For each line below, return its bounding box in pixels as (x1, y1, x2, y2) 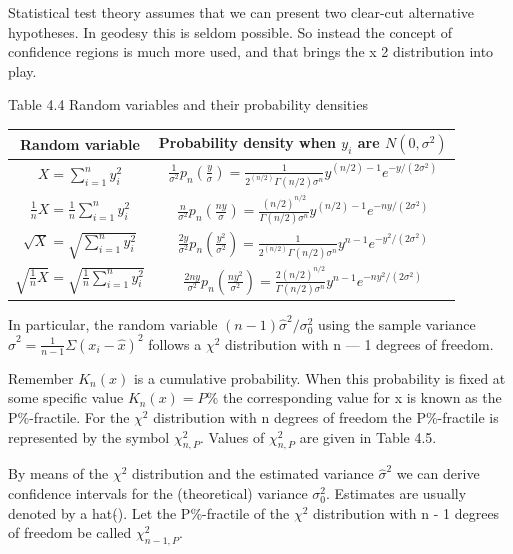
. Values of (200, 426, 265, 447)
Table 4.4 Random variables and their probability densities (8, 94, 368, 115)
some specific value (8, 387, 124, 408)
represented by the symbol (8, 426, 170, 447)
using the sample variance (318, 313, 476, 334)
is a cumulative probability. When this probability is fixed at (133, 367, 506, 388)
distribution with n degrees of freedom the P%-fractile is (153, 407, 499, 427)
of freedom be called (8, 522, 132, 543)
